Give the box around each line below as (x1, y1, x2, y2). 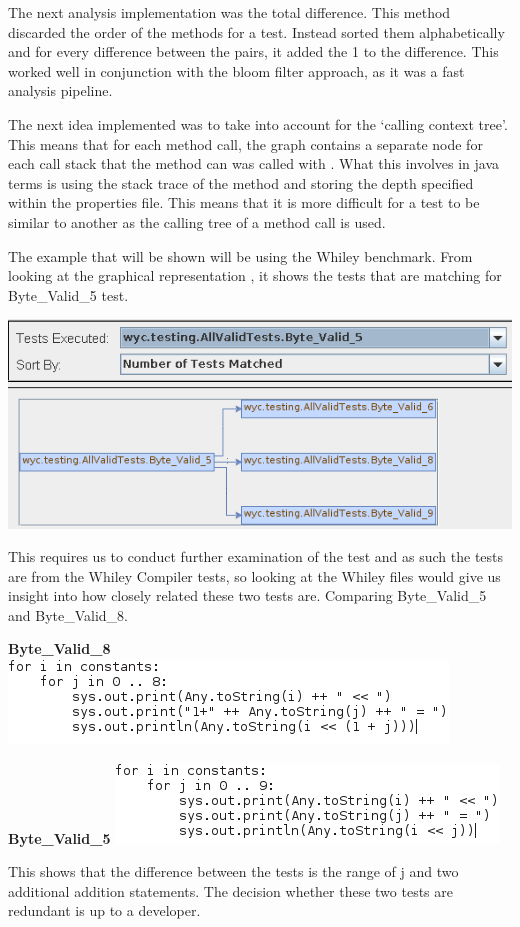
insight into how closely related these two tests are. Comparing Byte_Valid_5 (8, 585, 487, 606)
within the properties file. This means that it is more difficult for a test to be (8, 192, 480, 213)
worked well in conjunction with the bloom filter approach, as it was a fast (8, 60, 465, 81)
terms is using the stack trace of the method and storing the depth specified (8, 172, 474, 193)
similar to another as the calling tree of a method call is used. (8, 211, 386, 232)
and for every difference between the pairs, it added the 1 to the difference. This (8, 41, 499, 62)
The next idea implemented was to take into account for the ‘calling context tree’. (8, 113, 508, 134)
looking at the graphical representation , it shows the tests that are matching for (8, 265, 502, 286)
